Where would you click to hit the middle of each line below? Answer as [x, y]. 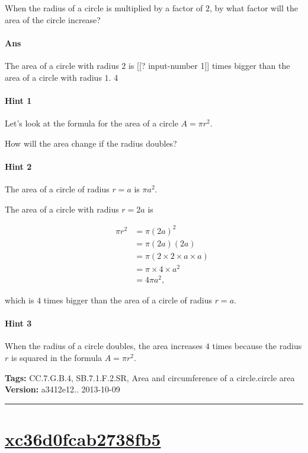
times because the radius [257, 346]
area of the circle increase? [53, 19]
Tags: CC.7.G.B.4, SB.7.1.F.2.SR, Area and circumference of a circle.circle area [150, 377]
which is [20, 300]
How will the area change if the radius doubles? [91, 143]
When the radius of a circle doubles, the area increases [104, 346]
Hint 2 [18, 166]
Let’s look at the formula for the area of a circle [92, 123]
